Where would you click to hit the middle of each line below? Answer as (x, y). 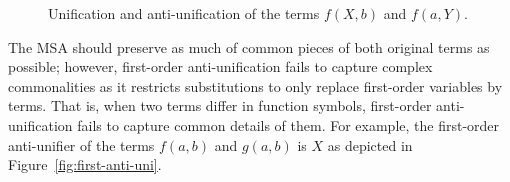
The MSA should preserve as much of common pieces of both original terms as (249, 46)
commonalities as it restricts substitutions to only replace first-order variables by (255, 85)
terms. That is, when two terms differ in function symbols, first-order (220, 105)
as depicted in (370, 144)
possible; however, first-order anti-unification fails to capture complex (220, 66)
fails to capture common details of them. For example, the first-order (288, 124)
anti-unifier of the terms (81, 144)
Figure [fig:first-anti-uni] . (85, 164)
